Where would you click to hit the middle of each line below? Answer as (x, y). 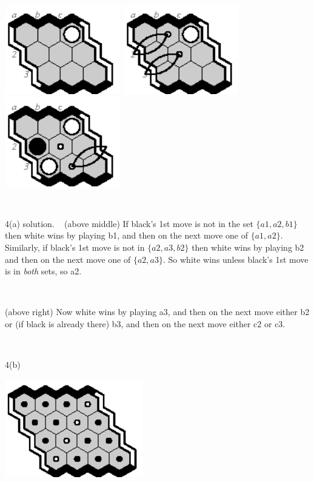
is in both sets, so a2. (43, 271)
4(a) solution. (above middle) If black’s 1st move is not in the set (129, 223)
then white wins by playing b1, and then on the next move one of (127, 235)
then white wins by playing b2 (248, 247)
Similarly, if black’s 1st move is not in (75, 247)
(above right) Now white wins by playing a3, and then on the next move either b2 (157, 312)
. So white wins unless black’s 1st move (235, 259)
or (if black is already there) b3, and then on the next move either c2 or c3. (145, 323)
